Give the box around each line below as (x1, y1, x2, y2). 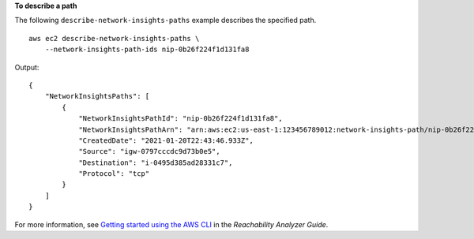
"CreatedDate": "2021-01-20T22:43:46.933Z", (78, 136, 254, 145)
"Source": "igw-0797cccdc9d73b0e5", (78, 147, 220, 156)
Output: (14, 62, 39, 72)
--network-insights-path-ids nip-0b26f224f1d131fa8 (44, 45, 250, 54)
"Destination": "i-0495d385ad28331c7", (78, 158, 233, 167)
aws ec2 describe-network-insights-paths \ (28, 34, 200, 43)
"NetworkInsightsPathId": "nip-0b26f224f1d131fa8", (78, 114, 284, 123)
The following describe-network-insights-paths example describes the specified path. (14, 16, 317, 25)
